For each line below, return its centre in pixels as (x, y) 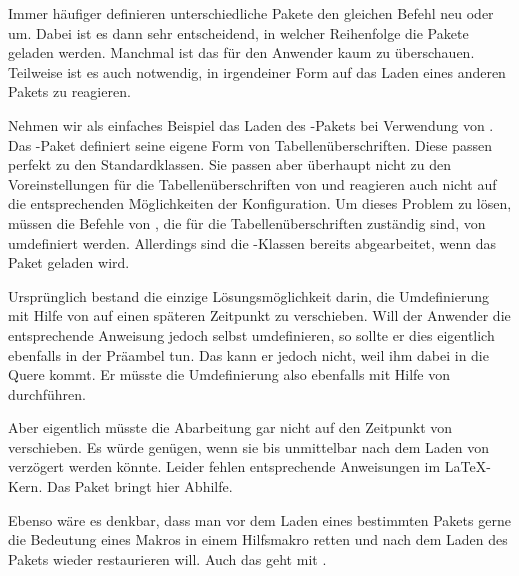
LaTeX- (467, 466)
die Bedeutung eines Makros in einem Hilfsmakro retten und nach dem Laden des (258, 539)
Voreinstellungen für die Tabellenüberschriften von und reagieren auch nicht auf (252, 183)
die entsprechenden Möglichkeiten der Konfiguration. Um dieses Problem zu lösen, (260, 203)
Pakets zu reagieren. (69, 91)
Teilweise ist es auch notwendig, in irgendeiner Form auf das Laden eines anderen (257, 71)
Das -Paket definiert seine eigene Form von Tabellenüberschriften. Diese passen (250, 144)
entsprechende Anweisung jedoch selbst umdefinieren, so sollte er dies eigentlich (251, 334)
